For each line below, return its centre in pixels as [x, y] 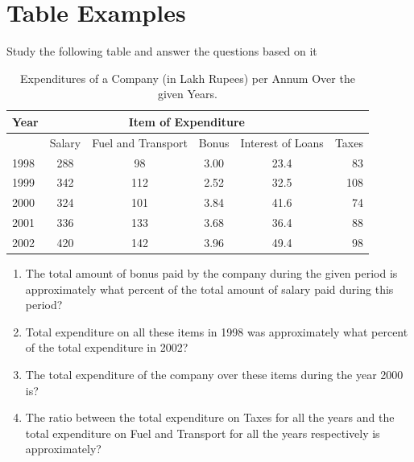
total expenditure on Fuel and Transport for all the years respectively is [203, 433]
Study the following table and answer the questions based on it [162, 51]
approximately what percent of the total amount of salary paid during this [209, 289]
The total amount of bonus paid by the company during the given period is [211, 273]
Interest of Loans [282, 142]
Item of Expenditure [186, 121]
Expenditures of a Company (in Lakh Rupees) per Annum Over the [188, 78]
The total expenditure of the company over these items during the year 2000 [214, 375]
